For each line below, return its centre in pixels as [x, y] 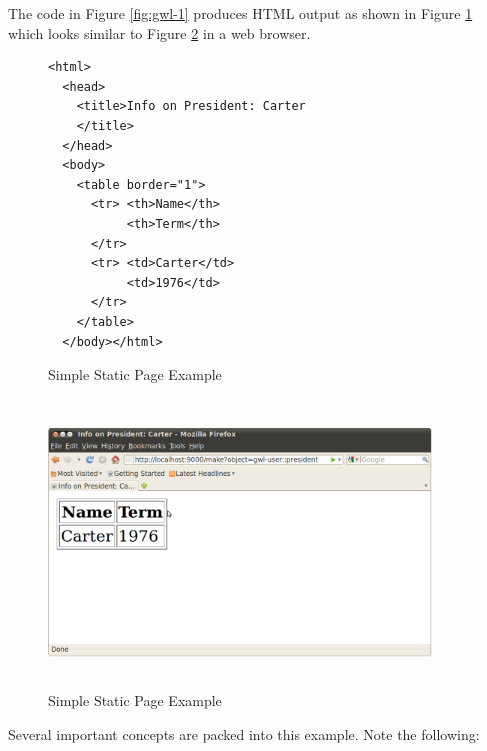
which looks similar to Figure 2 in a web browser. [159, 32]
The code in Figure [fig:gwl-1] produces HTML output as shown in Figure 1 [240, 13]
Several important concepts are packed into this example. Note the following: [244, 733]
